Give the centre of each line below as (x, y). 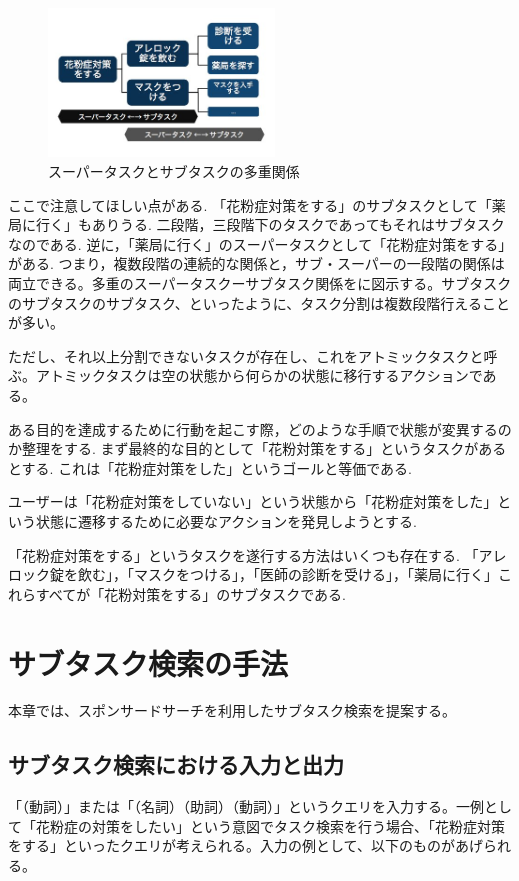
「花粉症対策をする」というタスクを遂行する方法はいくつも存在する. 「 (243, 554)
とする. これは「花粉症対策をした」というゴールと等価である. (210, 467)
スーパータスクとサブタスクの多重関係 (174, 171)
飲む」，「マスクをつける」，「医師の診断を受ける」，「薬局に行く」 (287, 574)
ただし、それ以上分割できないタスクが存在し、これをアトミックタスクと (246, 355)
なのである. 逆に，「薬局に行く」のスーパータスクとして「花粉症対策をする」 (257, 243)
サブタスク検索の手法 (148, 662)
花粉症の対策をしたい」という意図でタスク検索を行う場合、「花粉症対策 (270, 825)
